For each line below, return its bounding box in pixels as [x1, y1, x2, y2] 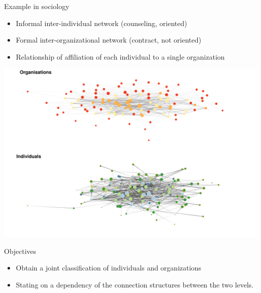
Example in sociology [4, 1, 69, 11]
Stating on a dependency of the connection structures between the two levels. [16, 279, 253, 289]
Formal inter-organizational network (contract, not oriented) [16, 35, 201, 45]
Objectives [4, 245, 36, 256]
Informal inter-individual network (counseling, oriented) [16, 18, 187, 28]
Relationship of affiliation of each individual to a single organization [16, 51, 225, 62]
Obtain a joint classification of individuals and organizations [16, 262, 201, 273]
